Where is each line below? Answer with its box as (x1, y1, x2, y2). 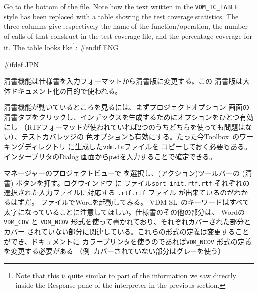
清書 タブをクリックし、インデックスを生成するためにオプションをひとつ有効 (4, 112, 254, 122)
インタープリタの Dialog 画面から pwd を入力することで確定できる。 (4, 151, 217, 161)
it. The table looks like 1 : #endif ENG (4, 41, 119, 53)
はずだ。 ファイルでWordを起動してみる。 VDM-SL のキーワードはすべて (10, 197, 250, 207)
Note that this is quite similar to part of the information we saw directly (15, 270, 236, 280)
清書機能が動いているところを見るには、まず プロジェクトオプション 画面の (4, 102, 250, 112)
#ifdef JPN (4, 59, 39, 69)
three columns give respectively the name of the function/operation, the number (4, 21, 248, 31)
